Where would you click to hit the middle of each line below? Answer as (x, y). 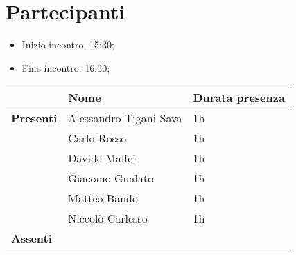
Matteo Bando (103, 198)
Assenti (32, 238)
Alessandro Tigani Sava (125, 118)
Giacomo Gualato (111, 178)
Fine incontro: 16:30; (66, 67)
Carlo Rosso (97, 138)
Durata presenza (239, 97)
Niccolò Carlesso (108, 218)
